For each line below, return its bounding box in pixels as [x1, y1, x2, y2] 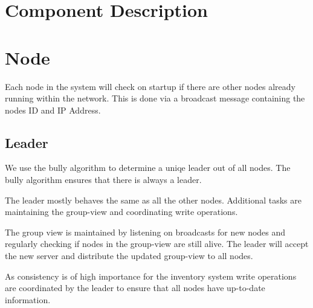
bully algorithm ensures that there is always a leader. [5, 173, 202, 186]
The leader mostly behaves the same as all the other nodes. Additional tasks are [5, 193, 302, 206]
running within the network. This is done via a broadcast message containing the [5, 92, 305, 104]
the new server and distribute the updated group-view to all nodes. [5, 249, 253, 262]
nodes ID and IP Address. [5, 103, 101, 116]
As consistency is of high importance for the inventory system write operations [5, 269, 297, 282]
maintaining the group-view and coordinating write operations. [5, 205, 238, 218]
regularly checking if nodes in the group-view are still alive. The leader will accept [5, 237, 309, 250]
